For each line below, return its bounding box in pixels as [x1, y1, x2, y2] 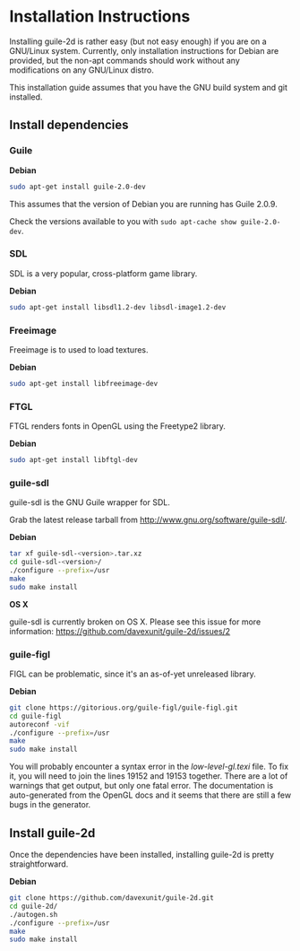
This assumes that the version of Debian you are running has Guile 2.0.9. [9, 198, 278, 209]
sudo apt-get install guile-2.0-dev [9, 182, 146, 191]
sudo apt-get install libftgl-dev [9, 456, 139, 465]
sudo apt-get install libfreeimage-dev [9, 379, 159, 388]
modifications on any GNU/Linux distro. [9, 65, 154, 75]
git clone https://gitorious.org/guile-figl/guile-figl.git [9, 702, 239, 712]
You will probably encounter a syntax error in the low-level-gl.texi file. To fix [9, 761, 289, 772]
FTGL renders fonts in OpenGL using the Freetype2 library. [9, 421, 227, 432]
